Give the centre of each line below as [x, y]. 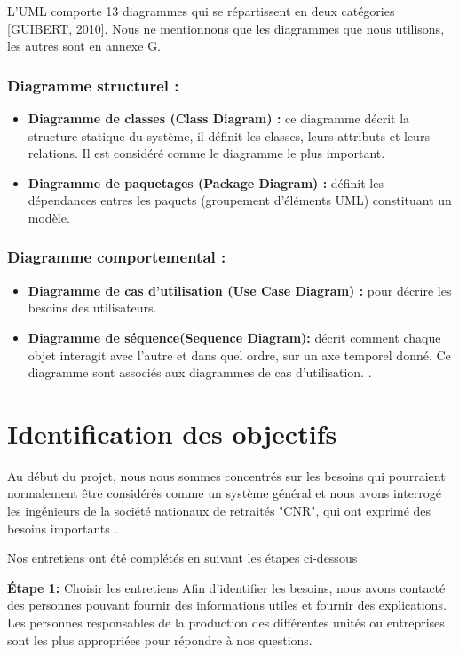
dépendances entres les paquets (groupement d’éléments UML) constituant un [240, 200]
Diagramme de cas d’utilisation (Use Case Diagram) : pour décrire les [240, 290]
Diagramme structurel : [93, 85]
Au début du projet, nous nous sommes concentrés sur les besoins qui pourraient [226, 475]
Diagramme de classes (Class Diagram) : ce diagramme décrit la [219, 118]
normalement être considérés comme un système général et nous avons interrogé [225, 493]
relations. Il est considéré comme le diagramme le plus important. [206, 153]
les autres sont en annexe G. [84, 46]
